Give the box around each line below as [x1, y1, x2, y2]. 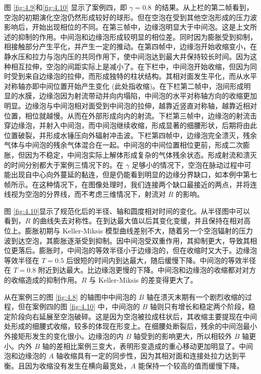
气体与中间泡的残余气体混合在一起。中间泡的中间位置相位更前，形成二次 [4, 140, 243, 150]
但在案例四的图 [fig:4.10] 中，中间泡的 [18, 301, 140, 312]
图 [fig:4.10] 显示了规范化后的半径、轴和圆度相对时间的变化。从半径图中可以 [4, 205, 250, 216]
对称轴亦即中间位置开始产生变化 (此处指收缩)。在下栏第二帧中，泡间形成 [4, 80, 244, 91]
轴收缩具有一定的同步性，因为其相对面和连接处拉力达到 [56, 350, 239, 361]
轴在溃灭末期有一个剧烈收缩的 [146, 291, 245, 302]
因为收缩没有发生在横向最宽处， [25, 360, 130, 370]
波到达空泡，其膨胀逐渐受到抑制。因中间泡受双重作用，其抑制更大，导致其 [4, 235, 250, 245]
